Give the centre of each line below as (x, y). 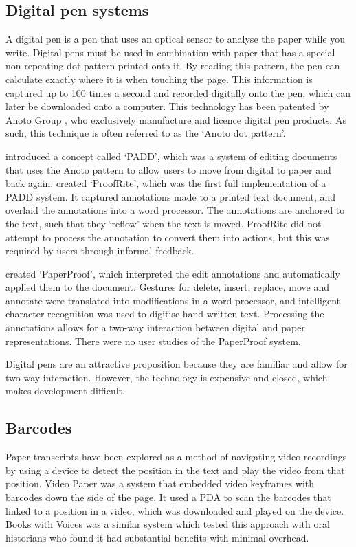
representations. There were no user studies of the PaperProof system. (153, 341)
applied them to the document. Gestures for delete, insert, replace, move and (168, 287)
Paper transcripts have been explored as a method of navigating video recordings (176, 457)
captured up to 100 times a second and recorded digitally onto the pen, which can (178, 92)
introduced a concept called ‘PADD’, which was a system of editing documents (171, 156)
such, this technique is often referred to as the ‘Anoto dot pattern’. (146, 133)
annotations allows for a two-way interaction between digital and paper (155, 327)
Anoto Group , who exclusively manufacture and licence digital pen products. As (176, 119)
